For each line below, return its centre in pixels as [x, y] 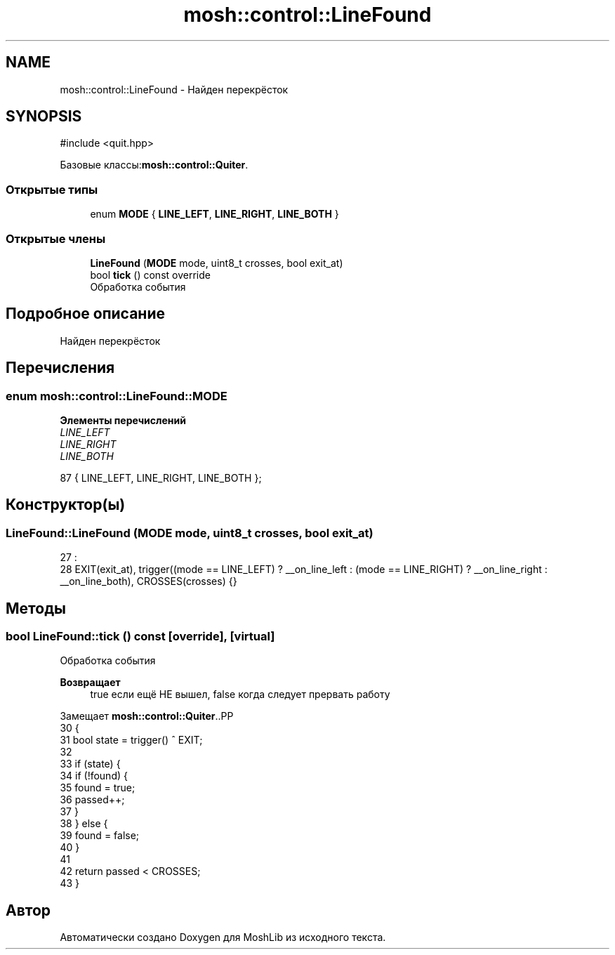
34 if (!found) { [94, 776]
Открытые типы [52, 189]
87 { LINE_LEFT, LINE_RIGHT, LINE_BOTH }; [161, 478]
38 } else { [84, 824]
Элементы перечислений [123, 420]
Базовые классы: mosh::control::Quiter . [154, 165]
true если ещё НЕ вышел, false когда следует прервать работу [240, 694]
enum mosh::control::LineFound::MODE [117, 396]
